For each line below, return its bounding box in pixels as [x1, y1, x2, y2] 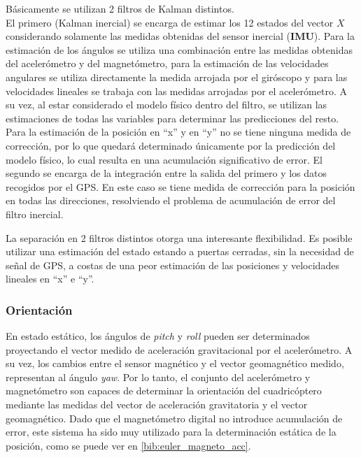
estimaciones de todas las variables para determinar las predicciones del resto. [6, 110, 339, 125]
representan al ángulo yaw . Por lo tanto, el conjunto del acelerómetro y [6, 369, 311, 384]
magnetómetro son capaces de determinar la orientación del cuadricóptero [6, 383, 322, 398]
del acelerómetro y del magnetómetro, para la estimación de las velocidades [6, 56, 329, 71]
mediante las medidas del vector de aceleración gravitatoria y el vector [6, 397, 308, 412]
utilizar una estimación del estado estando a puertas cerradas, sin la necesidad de [6, 244, 354, 259]
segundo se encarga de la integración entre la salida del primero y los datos [6, 166, 327, 180]
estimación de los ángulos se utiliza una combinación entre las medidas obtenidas [6, 42, 353, 57]
